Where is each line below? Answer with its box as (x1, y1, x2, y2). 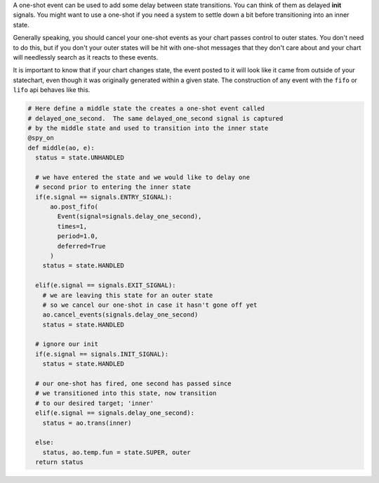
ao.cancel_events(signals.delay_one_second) (42, 311, 199, 319)
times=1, (57, 222, 88, 230)
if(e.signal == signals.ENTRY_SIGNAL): (35, 193, 173, 201)
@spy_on (27, 134, 54, 142)
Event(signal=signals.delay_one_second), (57, 213, 202, 220)
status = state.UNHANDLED (35, 154, 124, 161)
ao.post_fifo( (50, 203, 98, 211)
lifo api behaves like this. (13, 86, 91, 94)
